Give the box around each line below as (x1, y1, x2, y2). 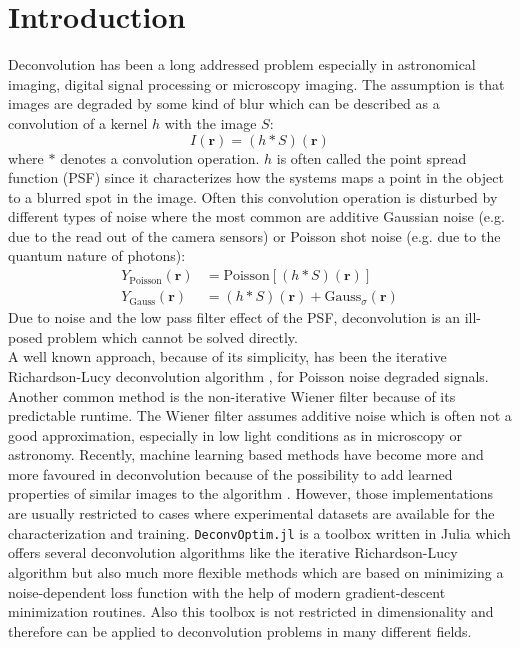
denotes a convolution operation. (60, 147, 260, 168)
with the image (164, 112, 257, 133)
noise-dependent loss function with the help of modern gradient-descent (8, 581, 446, 602)
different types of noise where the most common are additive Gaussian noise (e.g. (8, 206, 505, 227)
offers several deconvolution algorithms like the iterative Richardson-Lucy (8, 542, 458, 563)
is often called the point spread (276, 147, 467, 168)
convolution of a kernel (8, 112, 148, 133)
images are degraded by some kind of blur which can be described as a (8, 93, 440, 114)
